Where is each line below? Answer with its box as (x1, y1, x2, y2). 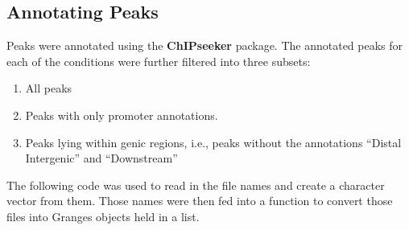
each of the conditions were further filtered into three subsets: (6, 52, 311, 69)
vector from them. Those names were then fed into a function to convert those (6, 192, 393, 209)
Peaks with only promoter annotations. (25, 106, 218, 123)
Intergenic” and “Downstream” (25, 150, 178, 166)
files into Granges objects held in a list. (6, 207, 200, 224)
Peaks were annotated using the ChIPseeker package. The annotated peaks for (6, 37, 403, 54)
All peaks (25, 80, 72, 97)
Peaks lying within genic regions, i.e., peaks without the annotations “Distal (25, 133, 402, 150)
